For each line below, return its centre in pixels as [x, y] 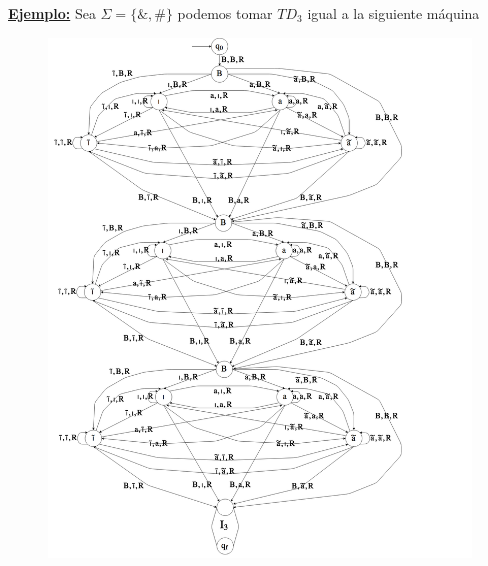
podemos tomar [225, 13]
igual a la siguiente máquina [393, 13]
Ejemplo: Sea [52, 13]
